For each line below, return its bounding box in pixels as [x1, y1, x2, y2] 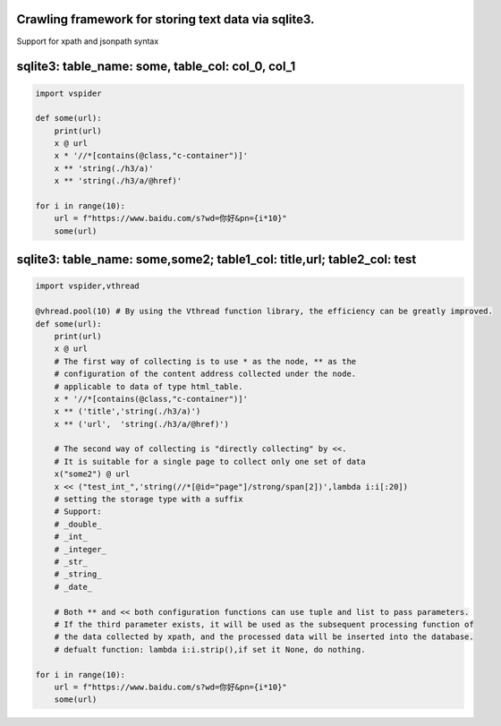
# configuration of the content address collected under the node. [54, 369, 357, 380]
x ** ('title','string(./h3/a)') [54, 406, 201, 416]
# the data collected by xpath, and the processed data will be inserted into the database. [54, 632, 474, 642]
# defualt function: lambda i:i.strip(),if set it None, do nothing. [54, 645, 366, 654]
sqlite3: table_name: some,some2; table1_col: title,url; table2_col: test [16, 252, 417, 268]
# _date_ [54, 582, 93, 592]
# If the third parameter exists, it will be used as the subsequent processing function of [54, 619, 474, 629]
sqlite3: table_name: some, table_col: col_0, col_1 [16, 59, 296, 74]
